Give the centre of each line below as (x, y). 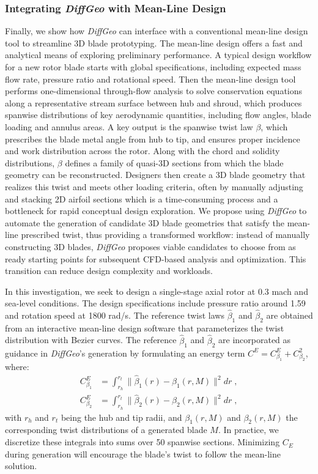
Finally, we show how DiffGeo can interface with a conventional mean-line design (157, 31)
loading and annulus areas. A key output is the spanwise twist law (129, 126)
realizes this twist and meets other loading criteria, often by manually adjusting (154, 186)
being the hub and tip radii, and (121, 417)
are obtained (290, 315)
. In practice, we (248, 430)
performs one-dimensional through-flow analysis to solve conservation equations (154, 91)
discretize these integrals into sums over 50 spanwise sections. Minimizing (142, 442)
